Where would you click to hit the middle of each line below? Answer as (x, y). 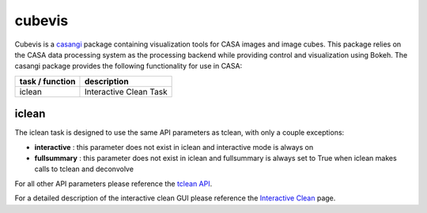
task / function (47, 81)
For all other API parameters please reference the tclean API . (113, 183)
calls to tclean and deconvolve (84, 169)
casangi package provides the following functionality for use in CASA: (128, 66)
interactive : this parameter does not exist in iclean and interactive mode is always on (174, 147)
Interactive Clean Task (126, 92)
